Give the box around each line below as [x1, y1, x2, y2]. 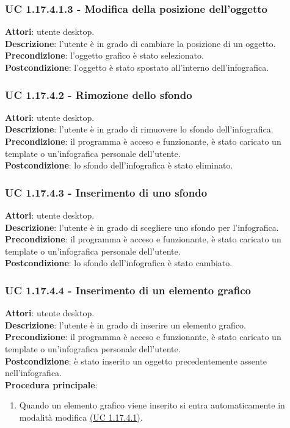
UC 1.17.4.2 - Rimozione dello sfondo [5, 87, 192, 102]
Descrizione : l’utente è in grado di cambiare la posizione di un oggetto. [5, 37, 276, 49]
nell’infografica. [5, 366, 62, 379]
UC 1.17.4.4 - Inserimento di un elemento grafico [5, 282, 251, 297]
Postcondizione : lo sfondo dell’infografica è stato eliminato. [5, 159, 233, 172]
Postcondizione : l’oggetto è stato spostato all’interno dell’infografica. [5, 61, 269, 73]
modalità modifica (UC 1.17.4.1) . [19, 410, 143, 423]
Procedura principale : [5, 378, 98, 391]
